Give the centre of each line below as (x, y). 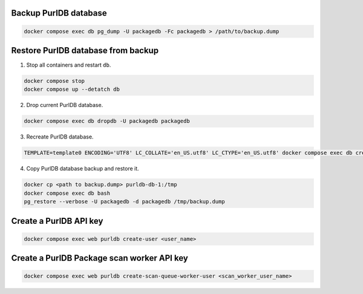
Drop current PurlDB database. (65, 105)
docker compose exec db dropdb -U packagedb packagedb (107, 121)
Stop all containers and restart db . (69, 65)
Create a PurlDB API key (57, 221)
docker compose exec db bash (67, 193)
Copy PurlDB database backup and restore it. (83, 169)
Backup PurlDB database (59, 13)
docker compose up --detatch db (72, 90)
